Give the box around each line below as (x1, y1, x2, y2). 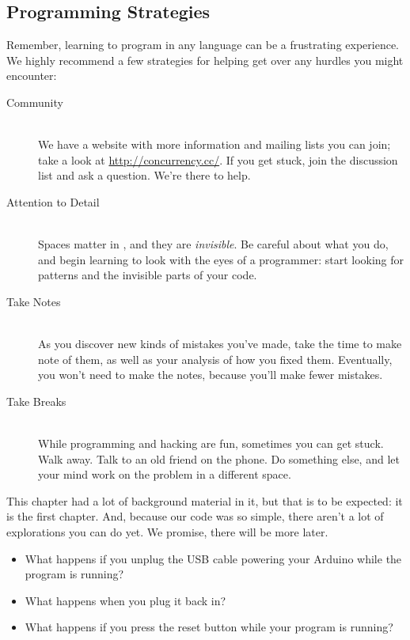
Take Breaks (6, 392, 66, 409)
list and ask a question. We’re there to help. (38, 167, 251, 184)
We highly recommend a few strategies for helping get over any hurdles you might (6, 51, 404, 68)
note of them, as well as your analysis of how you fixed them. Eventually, (38, 350, 393, 367)
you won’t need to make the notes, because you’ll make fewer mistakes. (38, 366, 383, 383)
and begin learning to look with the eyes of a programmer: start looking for (38, 251, 404, 267)
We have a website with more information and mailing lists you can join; (38, 136, 391, 153)
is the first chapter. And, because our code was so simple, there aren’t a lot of (6, 508, 384, 524)
